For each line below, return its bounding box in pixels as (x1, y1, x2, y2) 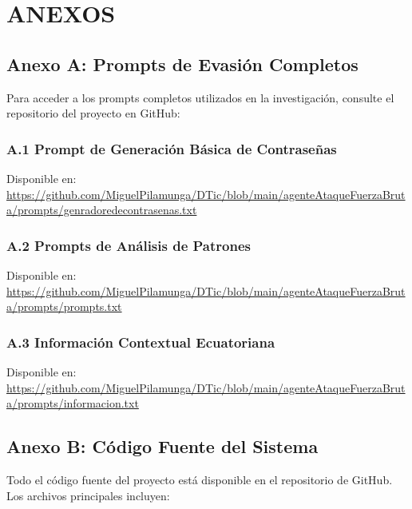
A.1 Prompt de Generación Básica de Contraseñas (6, 138, 337, 158)
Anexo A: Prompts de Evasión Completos (6, 51, 359, 76)
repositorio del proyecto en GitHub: (6, 105, 180, 121)
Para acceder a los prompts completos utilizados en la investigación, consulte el (6, 89, 394, 105)
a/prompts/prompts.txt (6, 298, 122, 315)
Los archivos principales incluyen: (6, 487, 170, 503)
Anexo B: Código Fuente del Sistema (6, 434, 319, 459)
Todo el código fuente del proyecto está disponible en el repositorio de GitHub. (6, 471, 393, 487)
